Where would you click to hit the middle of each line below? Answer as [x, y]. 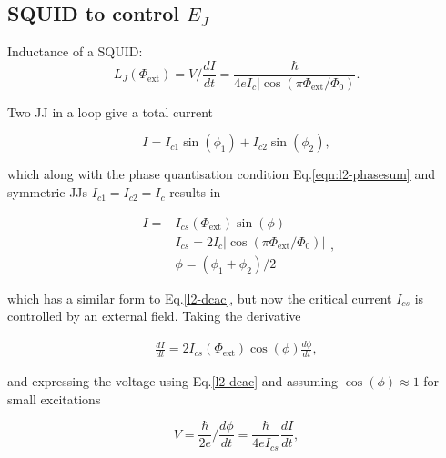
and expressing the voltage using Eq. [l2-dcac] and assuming [173, 381]
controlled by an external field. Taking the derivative [154, 316]
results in [195, 192]
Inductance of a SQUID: [75, 51]
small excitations [54, 398]
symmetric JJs [48, 192]
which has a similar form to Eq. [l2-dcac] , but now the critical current [200, 298]
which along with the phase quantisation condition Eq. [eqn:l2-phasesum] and [221, 174]
